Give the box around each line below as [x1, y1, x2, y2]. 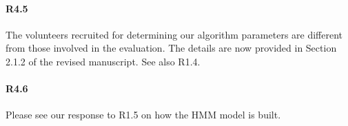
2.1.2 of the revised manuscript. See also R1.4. [6, 54, 201, 68]
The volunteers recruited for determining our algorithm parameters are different [6, 27, 343, 41]
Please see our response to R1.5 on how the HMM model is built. [6, 107, 281, 122]
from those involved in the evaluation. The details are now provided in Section [6, 41, 337, 55]
